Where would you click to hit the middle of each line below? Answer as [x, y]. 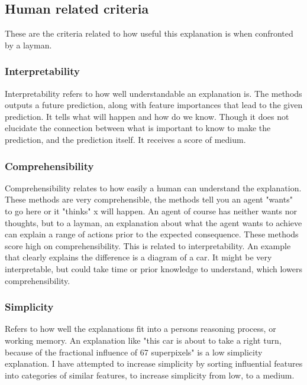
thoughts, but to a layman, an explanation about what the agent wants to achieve [153, 222]
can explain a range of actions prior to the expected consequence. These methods [152, 234]
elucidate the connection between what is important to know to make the [138, 128]
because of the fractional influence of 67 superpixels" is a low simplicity [134, 352]
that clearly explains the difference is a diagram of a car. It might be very [138, 257]
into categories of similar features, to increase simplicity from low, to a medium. [150, 375]
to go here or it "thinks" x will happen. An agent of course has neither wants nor [151, 211]
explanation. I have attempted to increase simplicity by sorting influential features [154, 363]
